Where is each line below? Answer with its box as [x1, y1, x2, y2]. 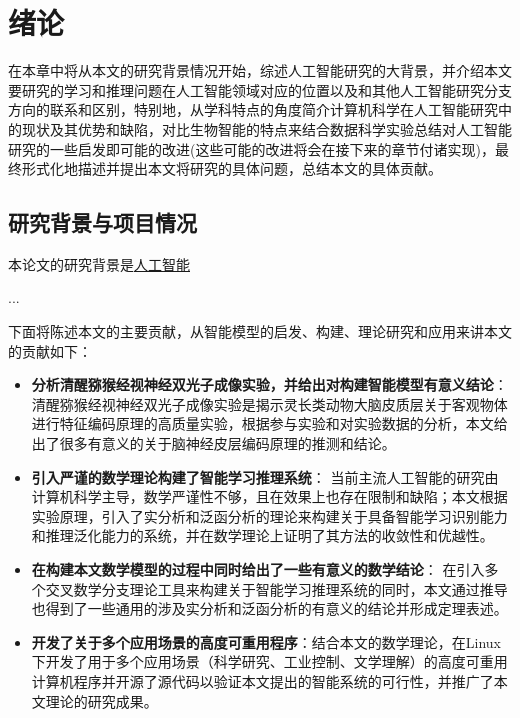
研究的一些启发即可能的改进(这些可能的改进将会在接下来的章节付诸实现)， [8, 138, 495, 159]
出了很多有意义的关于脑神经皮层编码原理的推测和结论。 [31, 433, 396, 454]
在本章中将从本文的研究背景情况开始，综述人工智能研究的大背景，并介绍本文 [8, 60, 512, 81]
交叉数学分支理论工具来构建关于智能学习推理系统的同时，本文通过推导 [45, 578, 508, 599]
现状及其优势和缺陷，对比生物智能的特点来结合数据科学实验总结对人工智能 [21, 118, 512, 139]
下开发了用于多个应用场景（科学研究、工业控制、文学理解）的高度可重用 [31, 651, 508, 672]
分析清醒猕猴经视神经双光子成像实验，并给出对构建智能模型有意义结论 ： [31, 374, 508, 395]
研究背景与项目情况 [8, 207, 197, 238]
